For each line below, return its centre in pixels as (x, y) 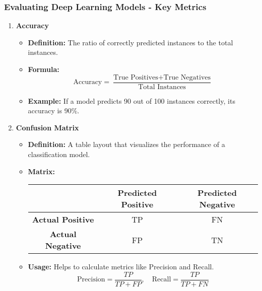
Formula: (44, 69)
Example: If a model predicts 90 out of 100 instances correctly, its (132, 100)
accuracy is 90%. (54, 111)
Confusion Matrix (47, 127)
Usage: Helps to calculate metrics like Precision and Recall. (121, 267)
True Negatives (187, 77)
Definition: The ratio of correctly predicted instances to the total (130, 42)
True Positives (136, 77)
